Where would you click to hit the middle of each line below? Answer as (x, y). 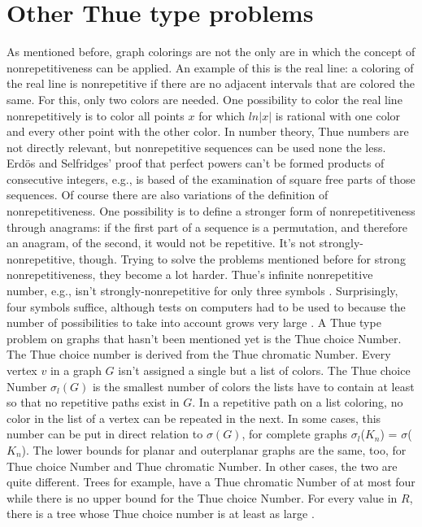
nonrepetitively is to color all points (96, 115)
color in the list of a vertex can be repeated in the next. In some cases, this (194, 418)
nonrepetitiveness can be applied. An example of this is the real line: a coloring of (210, 67)
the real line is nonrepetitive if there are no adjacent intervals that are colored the (211, 83)
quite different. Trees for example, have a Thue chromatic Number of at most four (211, 482)
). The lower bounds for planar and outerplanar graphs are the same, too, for (214, 449)
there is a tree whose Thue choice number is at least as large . (161, 514)
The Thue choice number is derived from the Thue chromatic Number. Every (199, 354)
